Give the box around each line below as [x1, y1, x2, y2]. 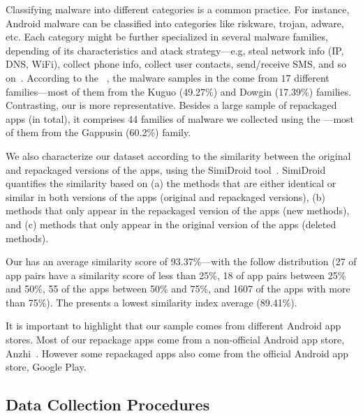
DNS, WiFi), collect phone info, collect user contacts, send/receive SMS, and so [6, 57, 347, 71]
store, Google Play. [6, 359, 87, 374]
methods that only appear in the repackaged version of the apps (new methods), [6, 203, 350, 218]
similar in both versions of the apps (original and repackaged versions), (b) [6, 189, 326, 204]
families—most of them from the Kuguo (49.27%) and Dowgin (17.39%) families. [6, 84, 352, 98]
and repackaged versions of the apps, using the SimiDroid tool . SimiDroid [6, 162, 326, 177]
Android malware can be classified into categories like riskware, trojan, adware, [6, 15, 344, 30]
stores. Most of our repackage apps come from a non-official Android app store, [6, 332, 345, 347]
